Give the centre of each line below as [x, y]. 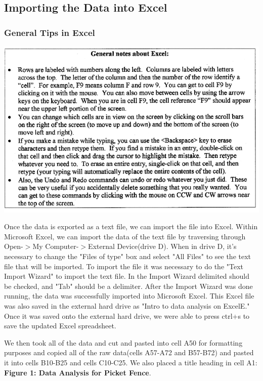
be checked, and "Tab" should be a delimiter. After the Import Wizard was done [128, 286]
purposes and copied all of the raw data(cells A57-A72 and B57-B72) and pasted [129, 352]
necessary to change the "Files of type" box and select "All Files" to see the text [128, 256]
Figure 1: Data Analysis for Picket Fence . [78, 372]
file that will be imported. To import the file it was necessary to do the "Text [124, 266]
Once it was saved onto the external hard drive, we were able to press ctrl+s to [127, 315]
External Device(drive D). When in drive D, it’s [162, 246]
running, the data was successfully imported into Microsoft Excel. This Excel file [129, 296]
